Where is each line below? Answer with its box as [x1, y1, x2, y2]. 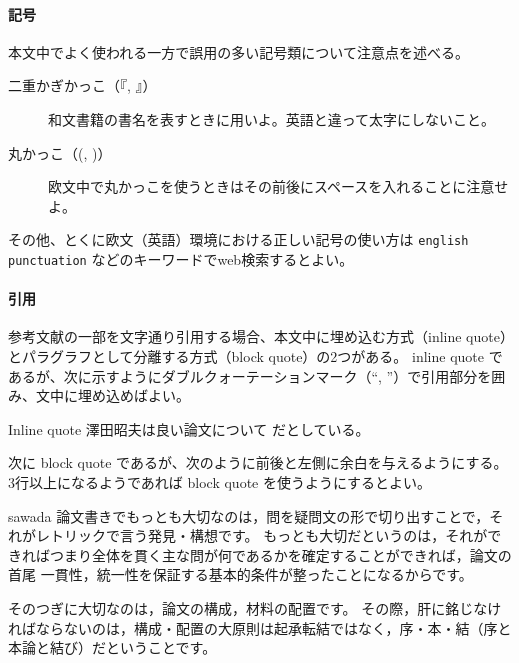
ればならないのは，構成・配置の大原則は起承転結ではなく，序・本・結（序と [8, 617, 512, 638]
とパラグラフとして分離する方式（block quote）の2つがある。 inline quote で [8, 346, 503, 367]
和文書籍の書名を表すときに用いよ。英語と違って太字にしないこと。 [48, 108, 496, 129]
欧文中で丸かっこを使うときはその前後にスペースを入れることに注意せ [48, 176, 509, 197]
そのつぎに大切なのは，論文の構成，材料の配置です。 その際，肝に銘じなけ [8, 598, 502, 618]
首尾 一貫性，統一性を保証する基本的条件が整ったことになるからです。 [8, 564, 473, 585]
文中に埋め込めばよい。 [35, 385, 190, 406]
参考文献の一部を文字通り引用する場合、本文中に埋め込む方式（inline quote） [8, 326, 507, 347]
